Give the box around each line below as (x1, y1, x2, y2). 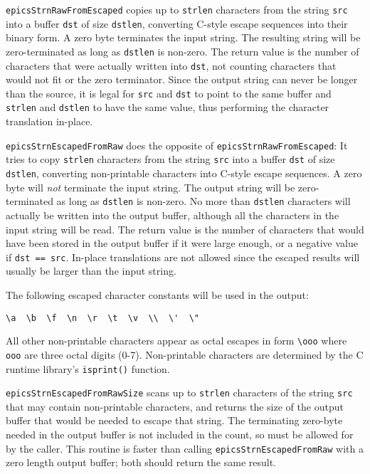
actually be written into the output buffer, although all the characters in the (6, 207, 339, 222)
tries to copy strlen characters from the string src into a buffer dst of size (6, 152, 335, 167)
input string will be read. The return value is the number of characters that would (6, 221, 364, 236)
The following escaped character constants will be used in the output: (6, 287, 309, 302)
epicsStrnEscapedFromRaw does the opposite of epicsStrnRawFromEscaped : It (6, 137, 348, 152)
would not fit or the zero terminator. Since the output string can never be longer (6, 72, 358, 87)
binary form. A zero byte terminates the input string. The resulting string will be (6, 30, 361, 45)
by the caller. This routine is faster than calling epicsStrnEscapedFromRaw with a (6, 441, 364, 455)
